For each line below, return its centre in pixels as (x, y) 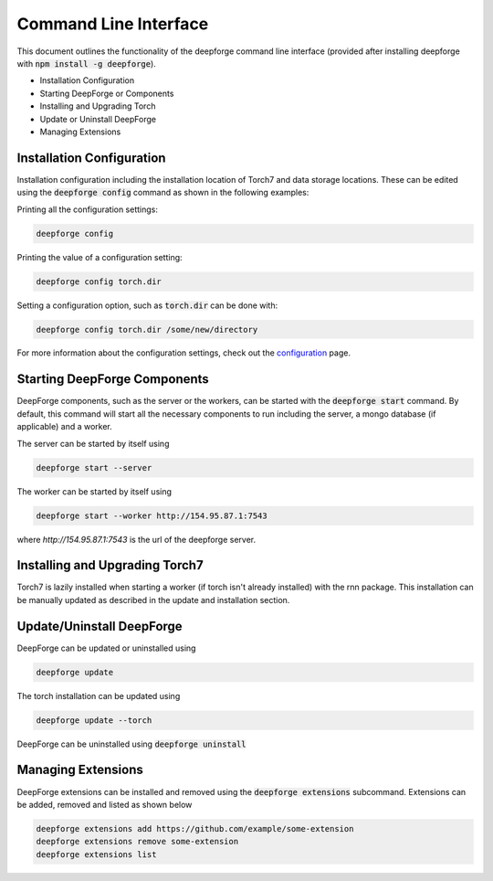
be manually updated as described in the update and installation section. (153, 600)
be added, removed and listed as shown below (105, 804)
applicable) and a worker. (65, 427)
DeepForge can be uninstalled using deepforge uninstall (131, 744)
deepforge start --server (94, 467)
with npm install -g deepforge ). (87, 63)
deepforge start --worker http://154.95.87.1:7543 (152, 515)
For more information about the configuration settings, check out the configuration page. (184, 353)
